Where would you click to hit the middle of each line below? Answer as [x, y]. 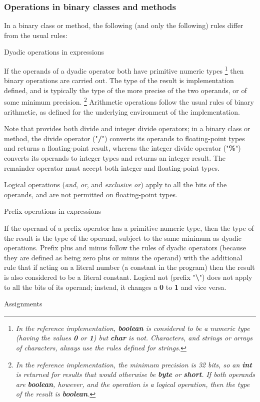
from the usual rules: [36, 35]
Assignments [23, 304]
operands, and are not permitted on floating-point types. [91, 194]
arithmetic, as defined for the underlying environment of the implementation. [122, 111]
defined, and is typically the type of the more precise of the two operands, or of [125, 90]
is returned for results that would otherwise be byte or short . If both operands [135, 374]
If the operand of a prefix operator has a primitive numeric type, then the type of [129, 228]
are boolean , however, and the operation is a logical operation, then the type [133, 384]
